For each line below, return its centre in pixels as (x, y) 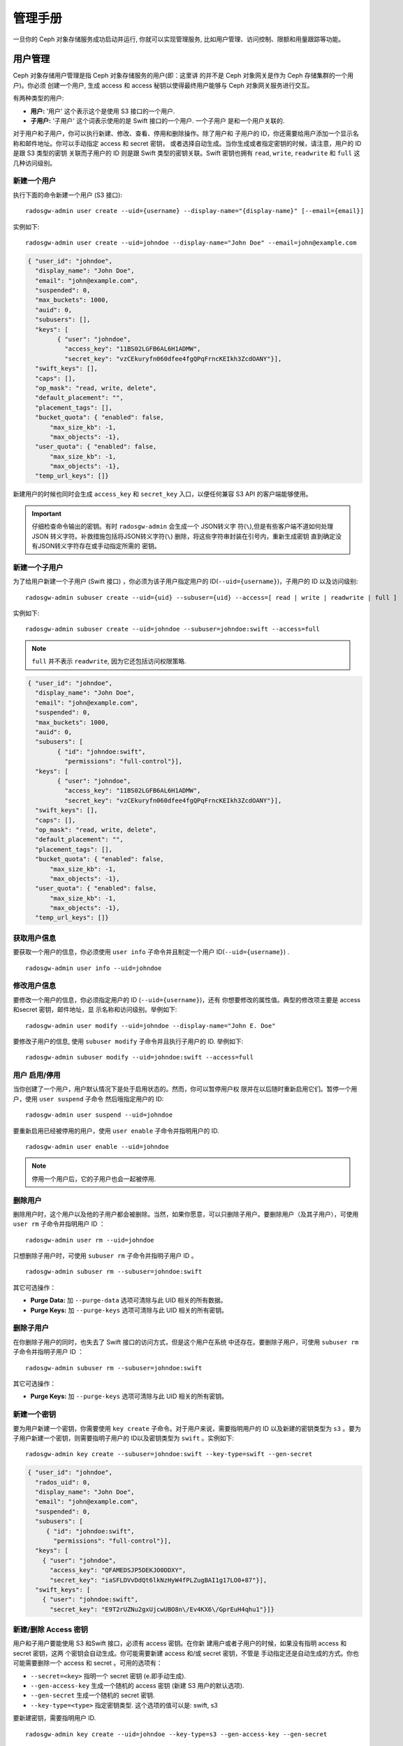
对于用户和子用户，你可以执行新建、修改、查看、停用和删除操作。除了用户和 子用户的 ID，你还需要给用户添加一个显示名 (186, 133)
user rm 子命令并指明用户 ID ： (59, 1224)
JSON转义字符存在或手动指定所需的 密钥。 (99, 546)
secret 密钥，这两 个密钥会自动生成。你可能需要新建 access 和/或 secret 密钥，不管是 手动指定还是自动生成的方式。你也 (186, 1653)
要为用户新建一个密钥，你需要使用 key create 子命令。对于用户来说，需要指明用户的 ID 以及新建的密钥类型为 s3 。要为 (187, 1428)
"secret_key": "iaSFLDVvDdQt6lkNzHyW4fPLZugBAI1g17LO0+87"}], (159, 1580)
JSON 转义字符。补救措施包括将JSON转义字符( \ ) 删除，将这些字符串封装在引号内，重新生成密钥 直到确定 (183, 536)
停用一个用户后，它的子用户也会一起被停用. (94, 1179)
